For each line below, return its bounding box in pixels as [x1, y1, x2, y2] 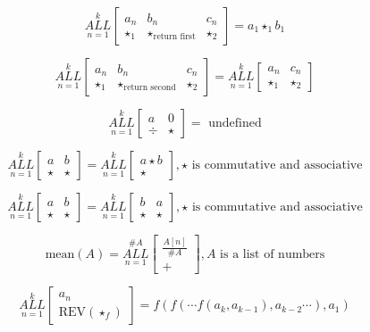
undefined [208, 117, 262, 129]
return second [123, 83, 176, 93]
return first [153, 32, 196, 42]
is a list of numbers [220, 247, 325, 261]
